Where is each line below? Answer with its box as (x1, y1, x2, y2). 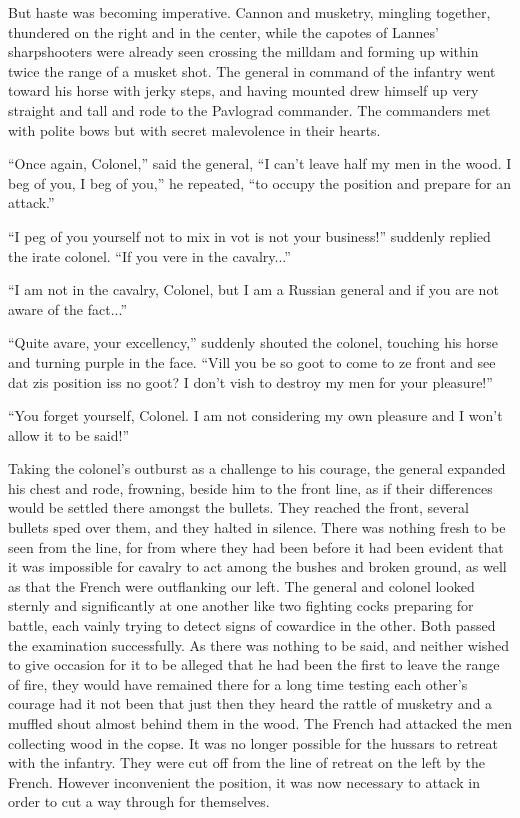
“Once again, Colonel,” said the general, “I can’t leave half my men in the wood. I (8, 153, 512, 174)
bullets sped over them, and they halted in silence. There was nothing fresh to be (8, 517, 506, 538)
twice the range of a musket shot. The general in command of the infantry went (8, 60, 496, 81)
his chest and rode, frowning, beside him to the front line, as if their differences (8, 477, 493, 498)
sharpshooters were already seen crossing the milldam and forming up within (8, 41, 479, 62)
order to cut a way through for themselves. (8, 791, 270, 812)
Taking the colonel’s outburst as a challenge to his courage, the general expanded (8, 458, 506, 479)
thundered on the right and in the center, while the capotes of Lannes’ (8, 21, 439, 42)
